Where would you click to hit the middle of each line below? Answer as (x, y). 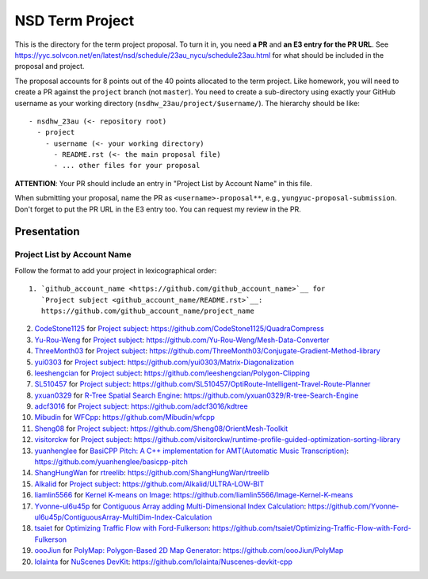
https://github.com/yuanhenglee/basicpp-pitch (111, 462)
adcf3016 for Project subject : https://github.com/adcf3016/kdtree (141, 406)
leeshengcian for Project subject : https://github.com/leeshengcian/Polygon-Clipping (172, 373)
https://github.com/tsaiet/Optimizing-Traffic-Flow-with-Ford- (311, 528)
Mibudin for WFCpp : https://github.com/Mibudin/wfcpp (125, 417)
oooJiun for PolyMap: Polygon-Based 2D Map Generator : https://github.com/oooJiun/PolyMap (189, 550)
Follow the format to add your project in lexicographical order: (116, 270)
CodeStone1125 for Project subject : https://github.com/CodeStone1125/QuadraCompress (179, 329)
